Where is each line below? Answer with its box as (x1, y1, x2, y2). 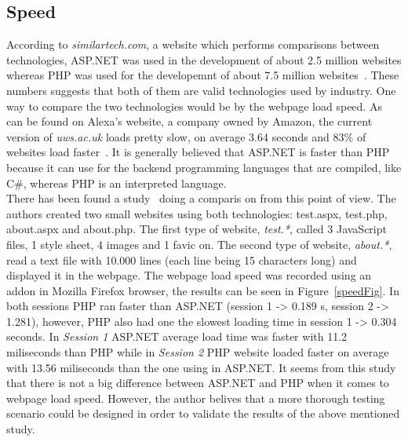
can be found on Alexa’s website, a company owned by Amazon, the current (6, 113, 373, 130)
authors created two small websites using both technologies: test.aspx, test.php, (6, 205, 388, 221)
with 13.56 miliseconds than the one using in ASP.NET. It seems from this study (6, 359, 396, 375)
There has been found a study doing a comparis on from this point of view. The (6, 190, 396, 206)
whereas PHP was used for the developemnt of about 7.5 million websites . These (6, 67, 399, 83)
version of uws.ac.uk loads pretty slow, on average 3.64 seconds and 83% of (6, 128, 366, 144)
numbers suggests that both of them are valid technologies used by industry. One (6, 82, 396, 98)
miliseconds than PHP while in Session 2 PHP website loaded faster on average (6, 344, 389, 360)
